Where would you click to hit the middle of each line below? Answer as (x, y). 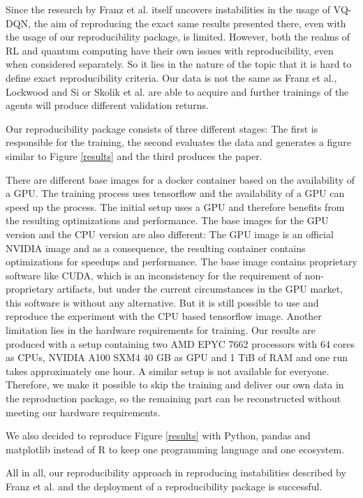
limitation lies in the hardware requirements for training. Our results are (161, 330)
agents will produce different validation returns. (107, 105)
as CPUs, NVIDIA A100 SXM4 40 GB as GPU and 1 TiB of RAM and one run (177, 357)
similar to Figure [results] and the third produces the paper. (134, 155)
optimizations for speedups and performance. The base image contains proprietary (181, 262)
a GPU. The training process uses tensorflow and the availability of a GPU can (175, 193)
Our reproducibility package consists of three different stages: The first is (162, 128)
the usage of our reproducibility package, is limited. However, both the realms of (178, 37)
